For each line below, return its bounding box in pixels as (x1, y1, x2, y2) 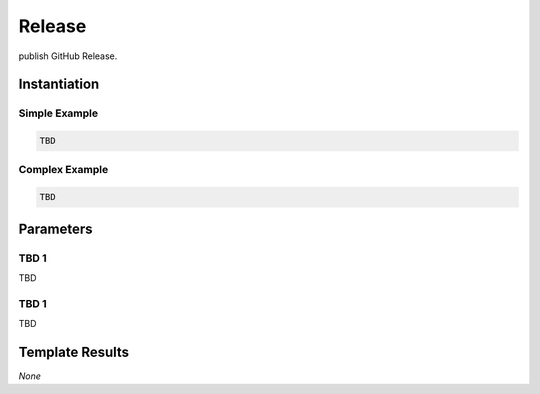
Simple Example (18, 106, 99, 120)
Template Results (18, 343, 130, 360)
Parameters (18, 220, 93, 237)
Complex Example (18, 163, 109, 177)
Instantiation (18, 76, 100, 93)
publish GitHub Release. (18, 50, 118, 62)
